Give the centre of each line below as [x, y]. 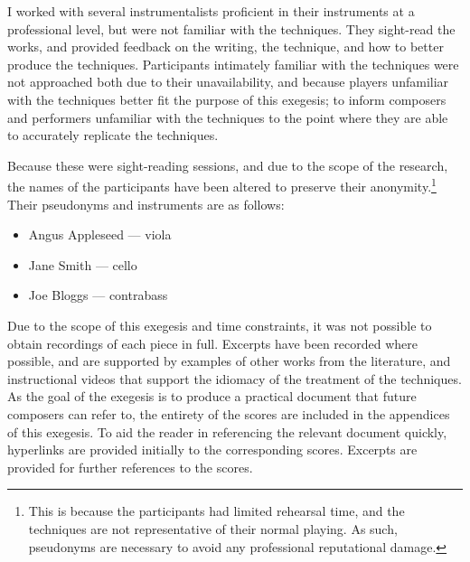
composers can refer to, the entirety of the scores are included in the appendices [229, 413]
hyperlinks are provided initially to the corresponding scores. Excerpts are [212, 450]
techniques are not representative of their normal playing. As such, [213, 528]
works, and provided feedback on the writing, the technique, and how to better [226, 47]
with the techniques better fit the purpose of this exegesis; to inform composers [227, 99]
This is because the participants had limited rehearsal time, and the [216, 511]
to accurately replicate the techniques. [113, 135]
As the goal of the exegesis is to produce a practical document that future [212, 396]
